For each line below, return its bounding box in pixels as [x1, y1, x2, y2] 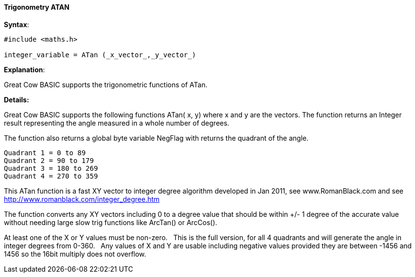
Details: [4, 95, 29, 104]
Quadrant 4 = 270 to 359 [4, 172, 98, 180]
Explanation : [4, 65, 45, 74]
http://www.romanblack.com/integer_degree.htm [4, 195, 160, 203]
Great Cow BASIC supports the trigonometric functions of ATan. [4, 80, 207, 89]
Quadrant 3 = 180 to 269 [4, 164, 98, 172]
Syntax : [4, 20, 29, 29]
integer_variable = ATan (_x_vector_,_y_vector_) [4, 50, 196, 59]
